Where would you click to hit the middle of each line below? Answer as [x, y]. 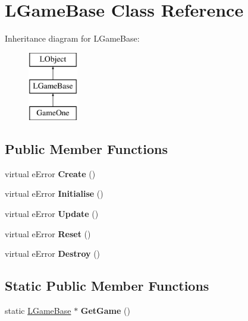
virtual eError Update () [52, 214]
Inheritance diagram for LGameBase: [72, 38]
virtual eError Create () [50, 173]
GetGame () [105, 311]
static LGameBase [38, 311]
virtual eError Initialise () [54, 193]
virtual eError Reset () [48, 233]
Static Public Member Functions [107, 286]
